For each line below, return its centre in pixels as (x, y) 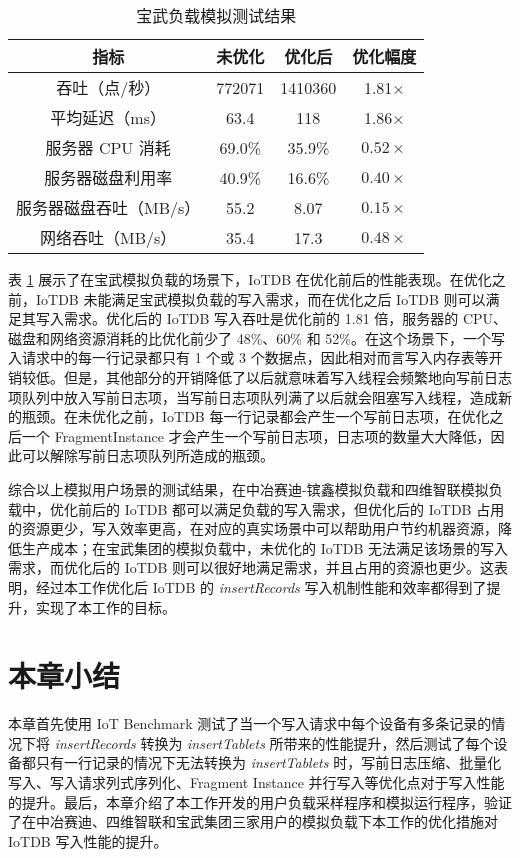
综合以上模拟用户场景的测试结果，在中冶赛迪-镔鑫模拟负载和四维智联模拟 (248, 488)
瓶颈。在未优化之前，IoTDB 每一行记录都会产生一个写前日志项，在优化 (255, 416)
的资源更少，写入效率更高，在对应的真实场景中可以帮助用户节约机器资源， (253, 528)
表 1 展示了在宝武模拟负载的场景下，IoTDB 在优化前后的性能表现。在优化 (250, 279)
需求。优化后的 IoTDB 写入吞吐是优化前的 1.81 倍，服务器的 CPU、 (285, 318)
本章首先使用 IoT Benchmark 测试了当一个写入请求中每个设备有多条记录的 (250, 723)
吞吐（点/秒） (108, 87)
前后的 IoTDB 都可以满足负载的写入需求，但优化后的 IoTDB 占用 (291, 508)
